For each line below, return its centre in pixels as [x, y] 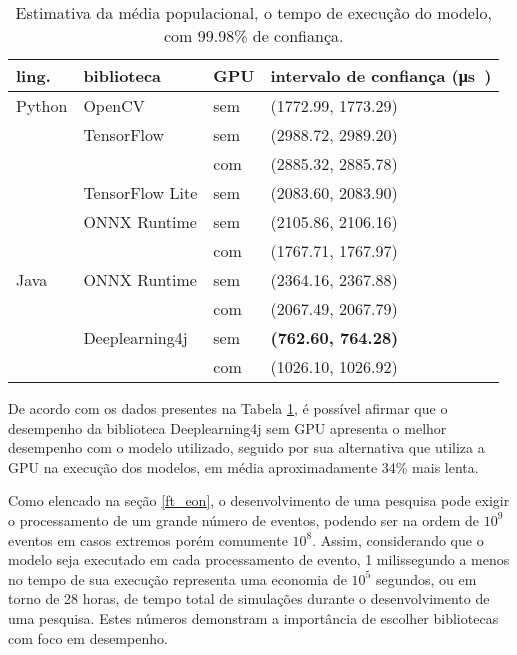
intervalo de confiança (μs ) [381, 75]
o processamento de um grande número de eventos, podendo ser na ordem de [244, 519]
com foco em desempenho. [88, 637]
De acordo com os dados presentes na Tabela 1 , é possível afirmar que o [228, 408]
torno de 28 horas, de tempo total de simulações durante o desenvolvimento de [249, 598]
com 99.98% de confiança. [253, 35]
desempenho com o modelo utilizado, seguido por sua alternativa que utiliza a [246, 447]
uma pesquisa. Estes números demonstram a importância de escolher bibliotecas [253, 617]
